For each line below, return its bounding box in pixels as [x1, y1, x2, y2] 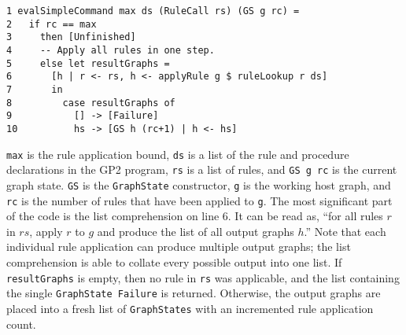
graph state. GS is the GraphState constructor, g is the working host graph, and [6, 176, 391, 193]
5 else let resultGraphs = [6, 57, 170, 69]
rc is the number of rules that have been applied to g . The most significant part [6, 192, 393, 208]
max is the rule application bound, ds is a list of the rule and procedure [6, 145, 349, 162]
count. [6, 315, 36, 332]
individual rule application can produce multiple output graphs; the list [6, 238, 351, 255]
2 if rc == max [6, 18, 97, 30]
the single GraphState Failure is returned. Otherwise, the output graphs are [6, 285, 381, 301]
